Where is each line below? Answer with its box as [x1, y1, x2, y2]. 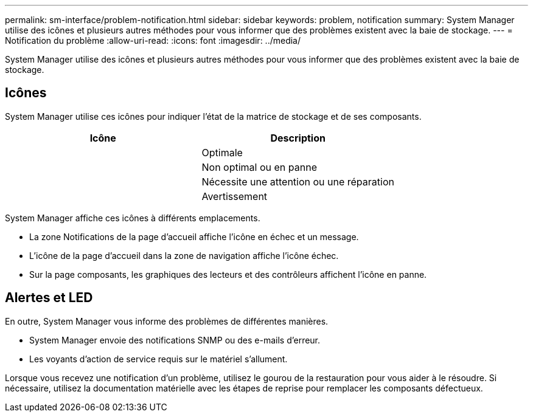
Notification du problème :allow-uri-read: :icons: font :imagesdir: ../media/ [5, 35, 301, 46]
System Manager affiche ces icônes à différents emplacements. [5, 212, 260, 223]
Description [270, 131, 326, 144]
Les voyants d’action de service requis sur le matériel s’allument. [29, 353, 288, 364]
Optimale [201, 146, 243, 159]
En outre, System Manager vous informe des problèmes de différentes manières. [5, 315, 329, 326]
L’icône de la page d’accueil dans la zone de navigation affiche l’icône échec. [29, 250, 339, 261]
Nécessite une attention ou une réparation [201, 175, 394, 188]
